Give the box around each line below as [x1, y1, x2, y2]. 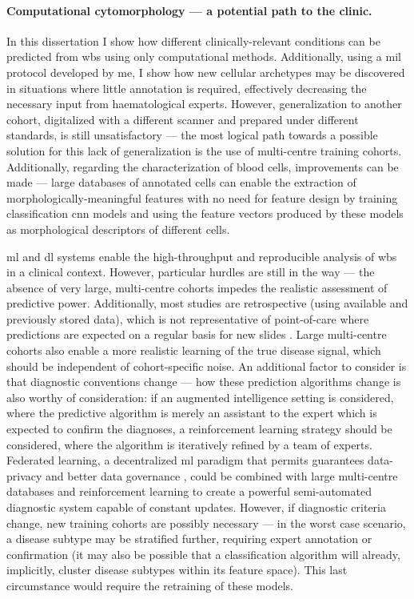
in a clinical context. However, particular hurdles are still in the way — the [6, 263, 375, 280]
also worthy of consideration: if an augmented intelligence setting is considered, [6, 388, 394, 405]
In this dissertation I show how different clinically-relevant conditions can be [6, 32, 380, 49]
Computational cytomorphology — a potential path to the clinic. [6, 2, 372, 18]
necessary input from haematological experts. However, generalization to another [6, 95, 402, 112]
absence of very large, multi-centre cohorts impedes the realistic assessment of [6, 279, 388, 295]
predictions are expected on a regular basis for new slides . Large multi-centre [6, 326, 387, 343]
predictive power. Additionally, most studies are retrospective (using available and [6, 295, 408, 312]
